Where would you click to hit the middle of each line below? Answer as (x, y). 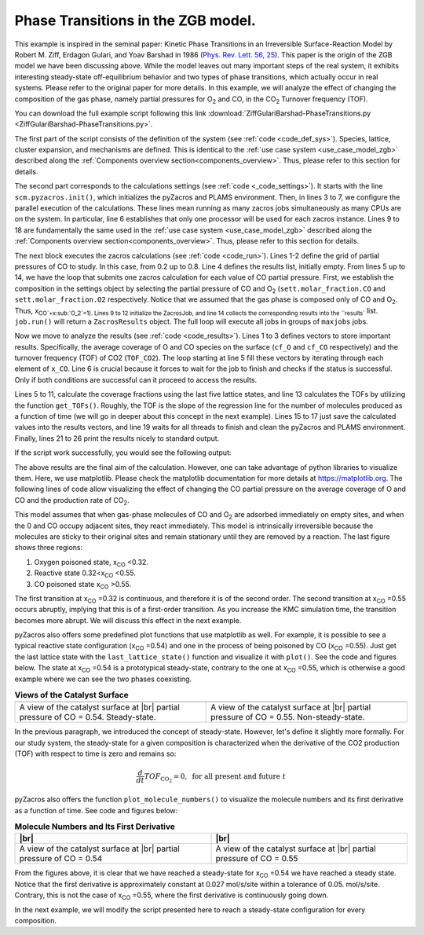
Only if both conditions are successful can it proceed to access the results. (136, 379)
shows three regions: (49, 548)
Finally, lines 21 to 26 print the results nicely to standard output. (117, 438)
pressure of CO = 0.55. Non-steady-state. (288, 717)
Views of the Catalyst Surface (71, 695)
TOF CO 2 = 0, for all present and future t (215, 777)
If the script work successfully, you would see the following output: (123, 453)
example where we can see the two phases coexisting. (103, 679)
